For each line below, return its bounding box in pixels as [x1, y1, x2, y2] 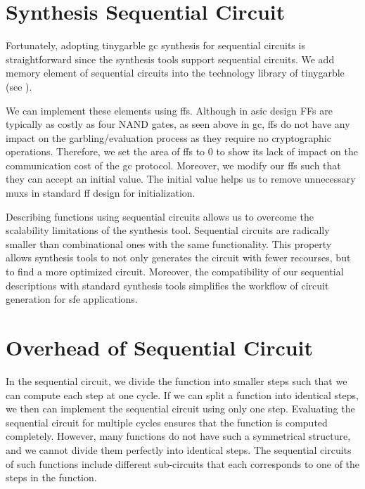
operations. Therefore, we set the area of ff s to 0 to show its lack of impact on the [6, 144, 358, 159]
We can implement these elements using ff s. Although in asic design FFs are [6, 103, 333, 117]
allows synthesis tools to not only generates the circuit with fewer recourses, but [6, 250, 351, 265]
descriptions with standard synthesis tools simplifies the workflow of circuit [6, 278, 329, 292]
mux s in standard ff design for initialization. [6, 185, 196, 200]
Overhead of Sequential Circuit [6, 333, 314, 361]
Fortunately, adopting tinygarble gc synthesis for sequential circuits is [6, 38, 305, 53]
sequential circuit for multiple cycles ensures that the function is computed [6, 415, 328, 429]
